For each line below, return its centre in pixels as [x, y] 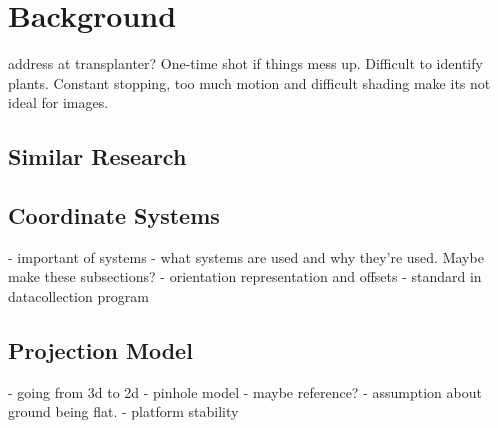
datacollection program [78, 296]
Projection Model [100, 350]
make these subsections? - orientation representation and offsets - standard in [245, 276]
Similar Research [97, 156]
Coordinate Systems [114, 215]
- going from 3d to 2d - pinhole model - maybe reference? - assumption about [245, 391]
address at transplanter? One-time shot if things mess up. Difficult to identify [245, 63]
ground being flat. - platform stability [123, 411]
